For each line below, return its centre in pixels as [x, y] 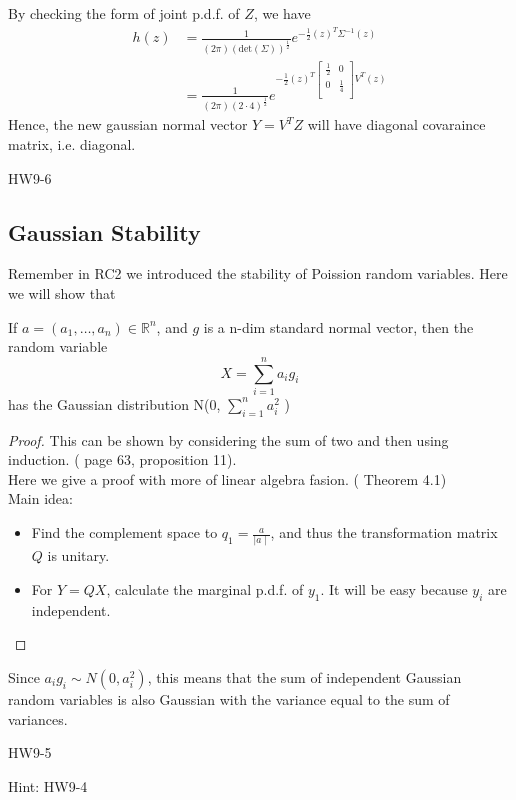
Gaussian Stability [104, 231]
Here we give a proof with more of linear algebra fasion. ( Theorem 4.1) [227, 478]
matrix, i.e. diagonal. [72, 144]
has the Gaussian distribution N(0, [114, 403]
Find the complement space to [124, 532]
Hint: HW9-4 [48, 785]
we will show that [62, 292]
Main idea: [40, 498]
